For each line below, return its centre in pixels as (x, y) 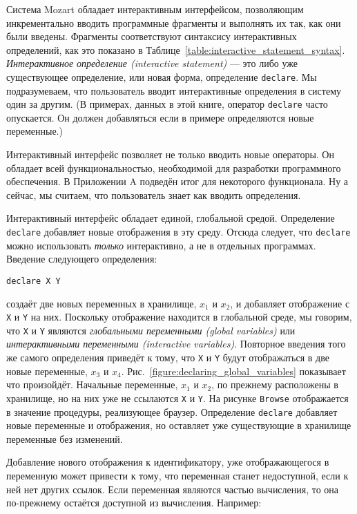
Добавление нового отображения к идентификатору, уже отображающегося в (168, 462)
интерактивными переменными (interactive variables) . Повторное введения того (176, 344)
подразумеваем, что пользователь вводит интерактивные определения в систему (174, 90)
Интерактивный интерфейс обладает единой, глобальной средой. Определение (171, 218)
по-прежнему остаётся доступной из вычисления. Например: (134, 503)
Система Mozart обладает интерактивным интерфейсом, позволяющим (155, 9)
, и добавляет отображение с (290, 303)
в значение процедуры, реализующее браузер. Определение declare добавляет (172, 411)
